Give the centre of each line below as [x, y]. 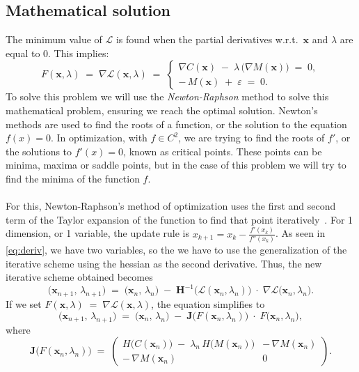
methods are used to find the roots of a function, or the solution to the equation [176, 124]
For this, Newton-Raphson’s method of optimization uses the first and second [171, 206]
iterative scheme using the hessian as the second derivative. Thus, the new [164, 263]
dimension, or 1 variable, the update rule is [97, 233]
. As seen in [300, 233]
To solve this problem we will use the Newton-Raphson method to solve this [167, 96]
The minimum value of [54, 39]
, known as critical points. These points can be [223, 151]
